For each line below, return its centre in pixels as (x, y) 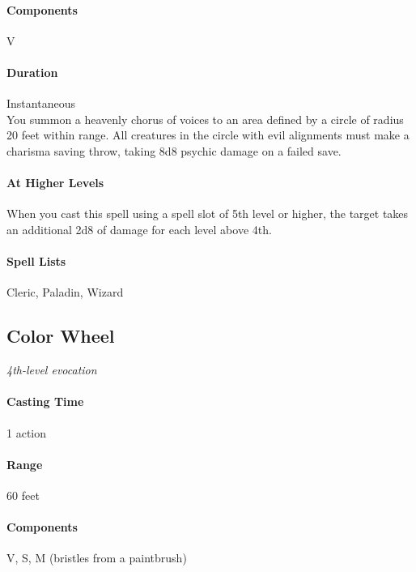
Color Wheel (61, 336)
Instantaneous (41, 103)
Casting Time (45, 401)
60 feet (23, 495)
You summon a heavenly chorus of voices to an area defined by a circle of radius (205, 119)
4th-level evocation (52, 370)
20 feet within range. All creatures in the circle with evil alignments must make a (208, 135)
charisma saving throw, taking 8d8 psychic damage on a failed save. (174, 150)
